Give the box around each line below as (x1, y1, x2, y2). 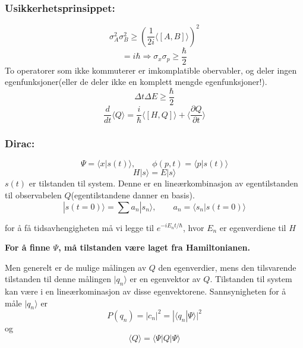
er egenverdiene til (219, 221, 286, 233)
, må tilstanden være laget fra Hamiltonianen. (58, 241, 251, 254)
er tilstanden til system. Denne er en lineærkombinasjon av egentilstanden (29, 177, 298, 189)
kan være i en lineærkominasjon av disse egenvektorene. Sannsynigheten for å (5, 285, 286, 298)
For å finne (5, 241, 50, 254)
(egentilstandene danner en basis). (71, 188, 195, 201)
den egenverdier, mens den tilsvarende (158, 261, 296, 273)
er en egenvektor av (130, 273, 201, 285)
